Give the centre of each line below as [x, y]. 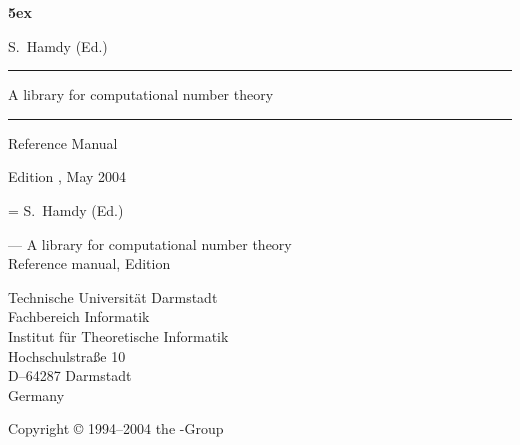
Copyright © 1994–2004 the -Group [116, 428]
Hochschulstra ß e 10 [67, 355]
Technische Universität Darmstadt [113, 296]
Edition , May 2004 [67, 176]
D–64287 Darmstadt [70, 375]
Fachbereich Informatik [79, 316]
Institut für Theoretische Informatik [118, 335]
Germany [36, 394]
